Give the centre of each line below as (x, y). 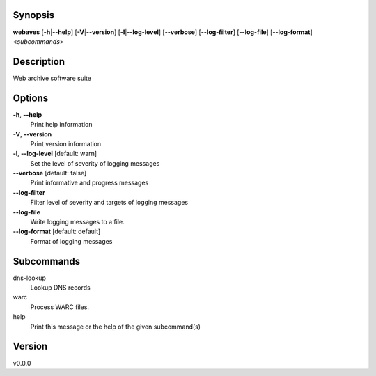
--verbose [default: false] (50, 173)
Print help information (61, 125)
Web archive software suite (52, 78)
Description (39, 62)
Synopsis (34, 15)
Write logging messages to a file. (77, 222)
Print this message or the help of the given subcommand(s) (116, 327)
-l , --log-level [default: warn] (55, 154)
